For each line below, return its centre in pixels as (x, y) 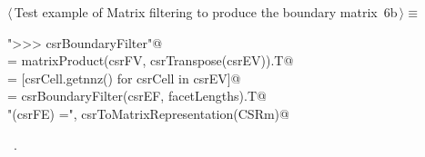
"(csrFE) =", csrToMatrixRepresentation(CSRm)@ (148, 113)
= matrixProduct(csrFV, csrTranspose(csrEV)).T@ (151, 60)
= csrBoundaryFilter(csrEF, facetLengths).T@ (137, 96)
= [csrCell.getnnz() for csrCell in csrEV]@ (124, 78)
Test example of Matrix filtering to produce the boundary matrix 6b (206, 12)
